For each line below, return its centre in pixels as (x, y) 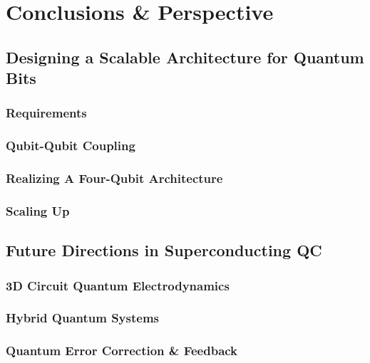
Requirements (46, 113)
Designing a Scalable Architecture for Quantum (185, 57)
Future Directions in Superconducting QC (164, 250)
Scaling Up (38, 211)
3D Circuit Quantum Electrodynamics (118, 285)
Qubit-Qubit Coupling (71, 146)
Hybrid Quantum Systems (83, 318)
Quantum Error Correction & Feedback (122, 351)
